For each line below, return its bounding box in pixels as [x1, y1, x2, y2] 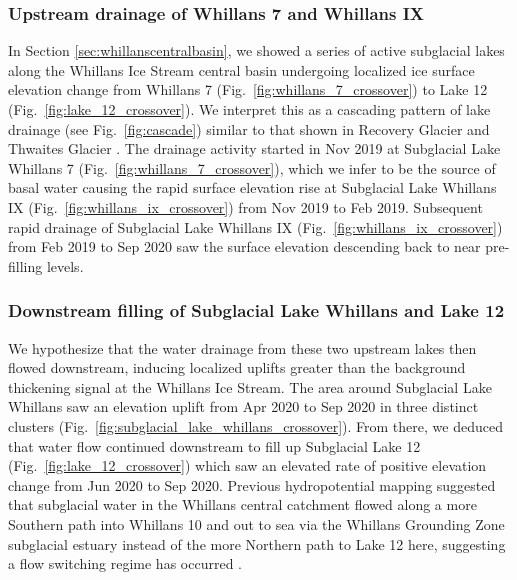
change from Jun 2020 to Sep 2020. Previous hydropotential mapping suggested [8, 474, 496, 495]
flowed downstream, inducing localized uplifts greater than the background [8, 357, 466, 378]
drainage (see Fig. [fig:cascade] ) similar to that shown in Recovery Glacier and [8, 118, 490, 139]
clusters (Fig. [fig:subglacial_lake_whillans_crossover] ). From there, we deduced [8, 415, 503, 436]
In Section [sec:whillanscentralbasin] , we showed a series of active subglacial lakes [8, 40, 505, 61]
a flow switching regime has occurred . [8, 553, 242, 574]
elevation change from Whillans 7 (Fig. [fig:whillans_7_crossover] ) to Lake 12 [8, 79, 488, 100]
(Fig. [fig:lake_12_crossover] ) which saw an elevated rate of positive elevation [8, 455, 487, 476]
